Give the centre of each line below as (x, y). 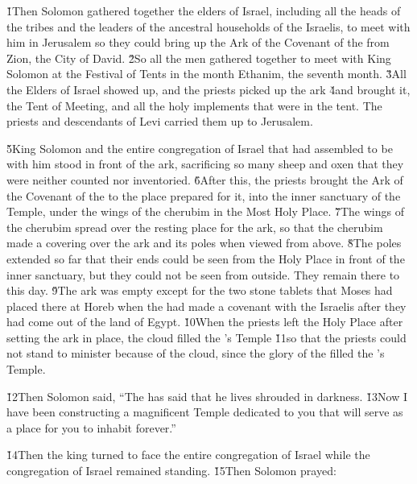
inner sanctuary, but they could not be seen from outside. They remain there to (203, 274)
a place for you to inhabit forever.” (91, 427)
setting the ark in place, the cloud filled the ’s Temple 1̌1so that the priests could (206, 337)
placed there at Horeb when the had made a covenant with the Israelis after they (206, 306)
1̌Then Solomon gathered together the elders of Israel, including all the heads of (204, 10)
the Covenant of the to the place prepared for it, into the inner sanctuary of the (204, 195)
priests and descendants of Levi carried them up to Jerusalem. (160, 121)
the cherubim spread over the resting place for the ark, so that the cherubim (195, 227)
